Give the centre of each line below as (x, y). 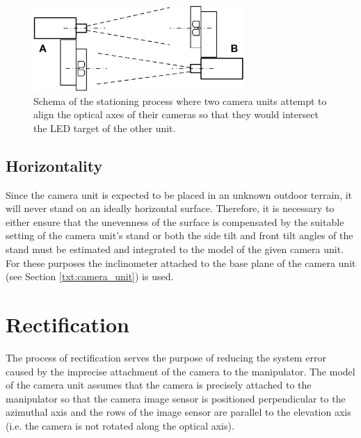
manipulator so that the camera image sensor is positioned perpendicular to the (176, 398)
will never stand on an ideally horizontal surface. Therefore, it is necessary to (170, 208)
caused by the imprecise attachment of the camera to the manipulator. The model (180, 371)
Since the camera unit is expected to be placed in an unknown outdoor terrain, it (179, 194)
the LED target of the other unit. (105, 128)
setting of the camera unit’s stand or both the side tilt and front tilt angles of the (179, 235)
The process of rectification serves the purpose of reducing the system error (166, 357)
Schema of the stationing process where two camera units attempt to (180, 100)
